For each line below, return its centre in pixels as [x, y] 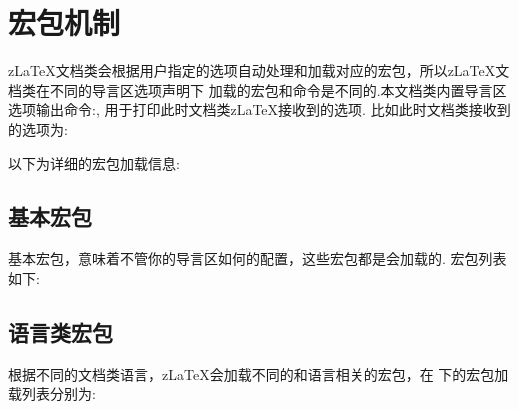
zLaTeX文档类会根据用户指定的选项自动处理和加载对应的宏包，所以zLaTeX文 [259, 70]
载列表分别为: [52, 393]
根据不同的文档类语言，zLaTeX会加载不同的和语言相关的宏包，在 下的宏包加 [258, 373]
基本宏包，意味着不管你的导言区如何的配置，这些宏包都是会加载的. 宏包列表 [257, 258]
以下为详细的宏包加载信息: [94, 162]
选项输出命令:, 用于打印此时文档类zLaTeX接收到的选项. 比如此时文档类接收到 [259, 109]
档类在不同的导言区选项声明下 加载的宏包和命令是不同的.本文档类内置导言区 [257, 89]
